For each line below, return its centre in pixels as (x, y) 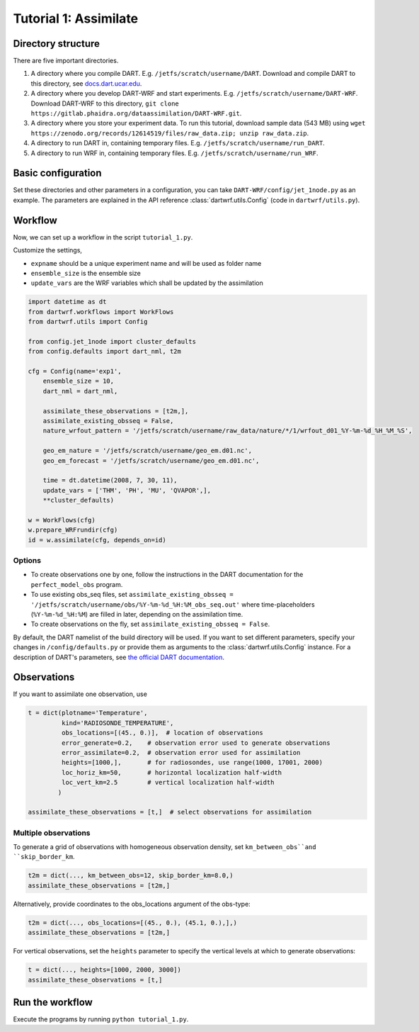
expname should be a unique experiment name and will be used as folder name (146, 263)
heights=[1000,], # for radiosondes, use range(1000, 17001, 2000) (192, 763)
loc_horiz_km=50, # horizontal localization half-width (172, 772)
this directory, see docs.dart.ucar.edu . (86, 83)
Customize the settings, (48, 250)
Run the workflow (53, 1002)
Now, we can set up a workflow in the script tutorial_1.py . (103, 237)
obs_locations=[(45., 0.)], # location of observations (162, 733)
